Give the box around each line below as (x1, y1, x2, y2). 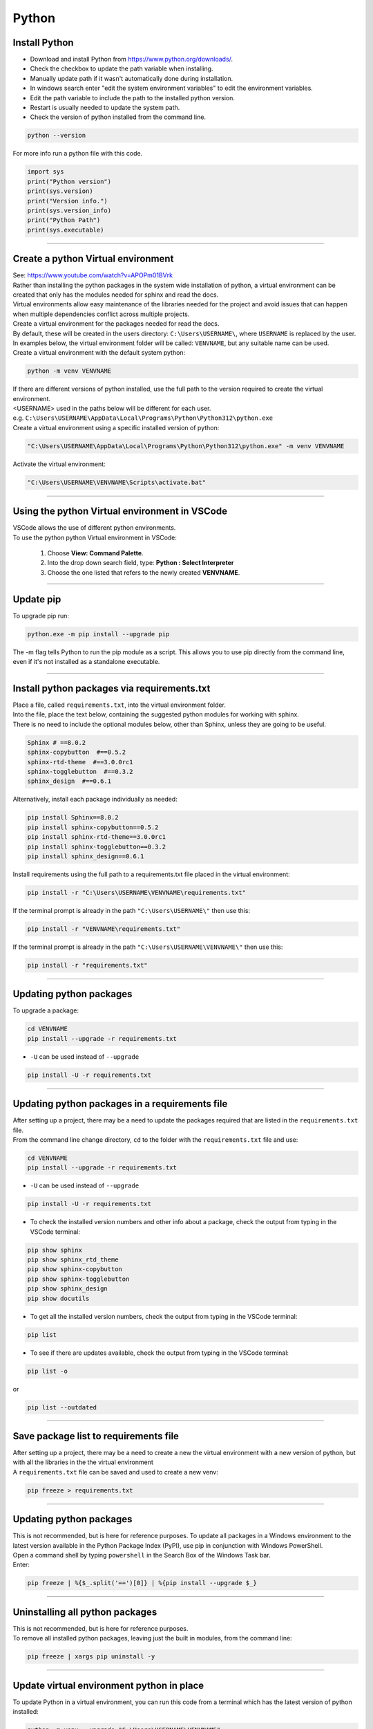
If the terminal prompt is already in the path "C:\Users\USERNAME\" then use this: (12, 906, 251, 914)
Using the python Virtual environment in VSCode (12, 506, 228, 517)
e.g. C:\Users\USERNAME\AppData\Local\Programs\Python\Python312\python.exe (12, 414, 273, 422)
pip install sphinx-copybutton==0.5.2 (27, 823, 159, 831)
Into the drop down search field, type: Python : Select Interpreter (47, 559, 234, 567)
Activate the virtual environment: (12, 460, 106, 468)
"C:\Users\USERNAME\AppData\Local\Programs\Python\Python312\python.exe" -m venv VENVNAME (27, 442, 345, 450)
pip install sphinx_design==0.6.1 (27, 852, 144, 860)
